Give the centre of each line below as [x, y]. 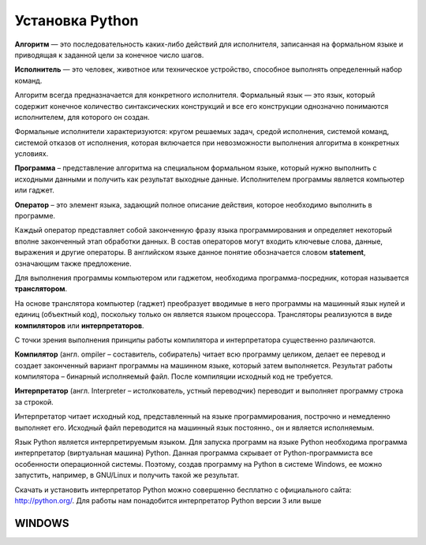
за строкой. [34, 401]
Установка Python [77, 21]
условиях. [32, 154]
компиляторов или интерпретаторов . [80, 325]
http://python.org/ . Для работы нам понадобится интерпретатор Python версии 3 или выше [168, 500]
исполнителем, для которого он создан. [82, 117]
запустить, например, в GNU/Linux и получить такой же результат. [127, 475]
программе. [35, 216]
